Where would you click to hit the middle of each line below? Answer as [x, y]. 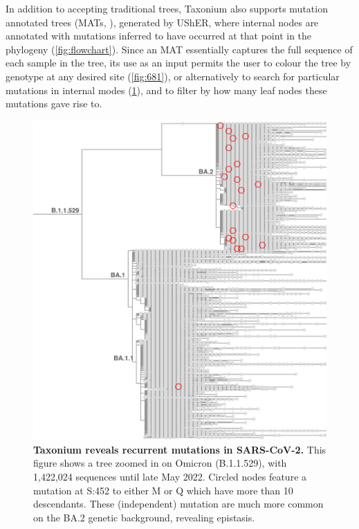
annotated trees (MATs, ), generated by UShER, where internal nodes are [162, 22]
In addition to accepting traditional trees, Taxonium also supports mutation [167, 8]
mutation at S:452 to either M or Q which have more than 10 [163, 490]
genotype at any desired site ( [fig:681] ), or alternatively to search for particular [173, 76]
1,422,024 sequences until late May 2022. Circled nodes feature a [170, 476]
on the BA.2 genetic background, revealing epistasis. [144, 517]
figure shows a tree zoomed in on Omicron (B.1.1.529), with [160, 463]
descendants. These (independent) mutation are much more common [178, 504]
